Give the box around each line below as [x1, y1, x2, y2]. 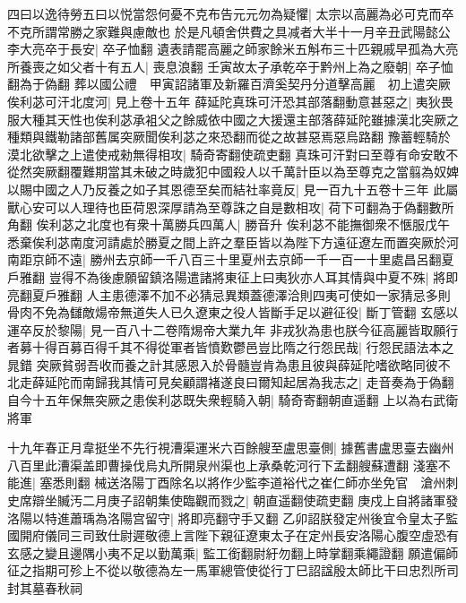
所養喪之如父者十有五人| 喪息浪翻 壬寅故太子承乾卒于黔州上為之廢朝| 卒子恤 [7, 56, 453, 75]
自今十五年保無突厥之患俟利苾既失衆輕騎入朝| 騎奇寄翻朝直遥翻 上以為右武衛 [7, 391, 459, 409]
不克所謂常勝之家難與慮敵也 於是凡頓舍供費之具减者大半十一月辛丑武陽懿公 [7, 22, 451, 40]
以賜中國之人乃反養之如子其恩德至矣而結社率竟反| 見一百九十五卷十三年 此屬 [7, 179, 459, 198]
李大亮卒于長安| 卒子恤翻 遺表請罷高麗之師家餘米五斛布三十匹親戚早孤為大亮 [7, 39, 459, 58]
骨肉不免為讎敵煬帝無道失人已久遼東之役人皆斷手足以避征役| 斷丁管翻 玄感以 [7, 303, 459, 322]
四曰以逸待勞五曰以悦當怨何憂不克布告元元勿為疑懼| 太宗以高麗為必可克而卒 [7, 4, 454, 22]
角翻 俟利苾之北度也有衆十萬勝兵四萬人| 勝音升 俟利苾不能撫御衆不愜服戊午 [7, 215, 450, 234]
